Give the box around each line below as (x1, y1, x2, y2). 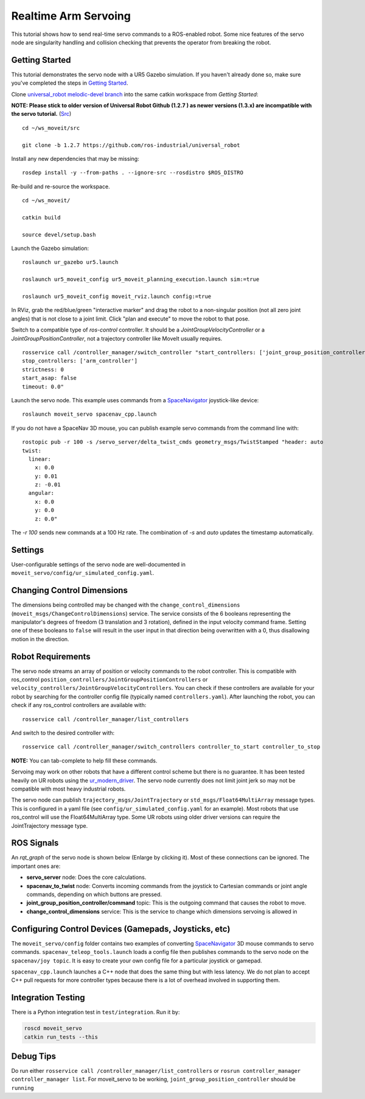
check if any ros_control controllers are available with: (11, 702, 147, 709)
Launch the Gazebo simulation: (11, 244, 89, 252)
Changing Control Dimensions (11, 585, 128, 596)
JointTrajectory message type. (11, 822, 88, 829)
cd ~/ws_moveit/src (22, 124, 80, 131)
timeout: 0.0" (22, 383, 64, 390)
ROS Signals (11, 838, 59, 848)
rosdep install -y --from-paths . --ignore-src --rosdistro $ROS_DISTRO (22, 169, 243, 176)
